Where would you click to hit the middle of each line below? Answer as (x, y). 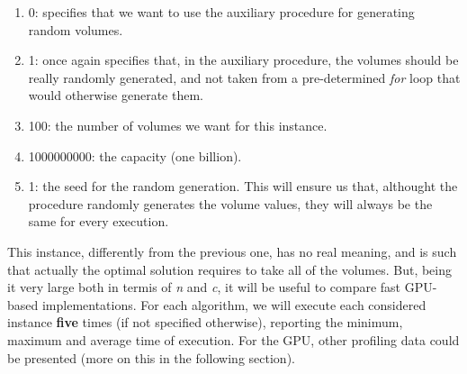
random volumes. (76, 29)
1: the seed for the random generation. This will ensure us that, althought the (243, 186)
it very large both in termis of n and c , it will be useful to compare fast (204, 287)
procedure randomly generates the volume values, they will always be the (230, 203)
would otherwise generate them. (116, 95)
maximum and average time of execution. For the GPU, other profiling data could (233, 339)
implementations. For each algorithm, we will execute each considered (234, 304)
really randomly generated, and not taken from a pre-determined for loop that (244, 77)
